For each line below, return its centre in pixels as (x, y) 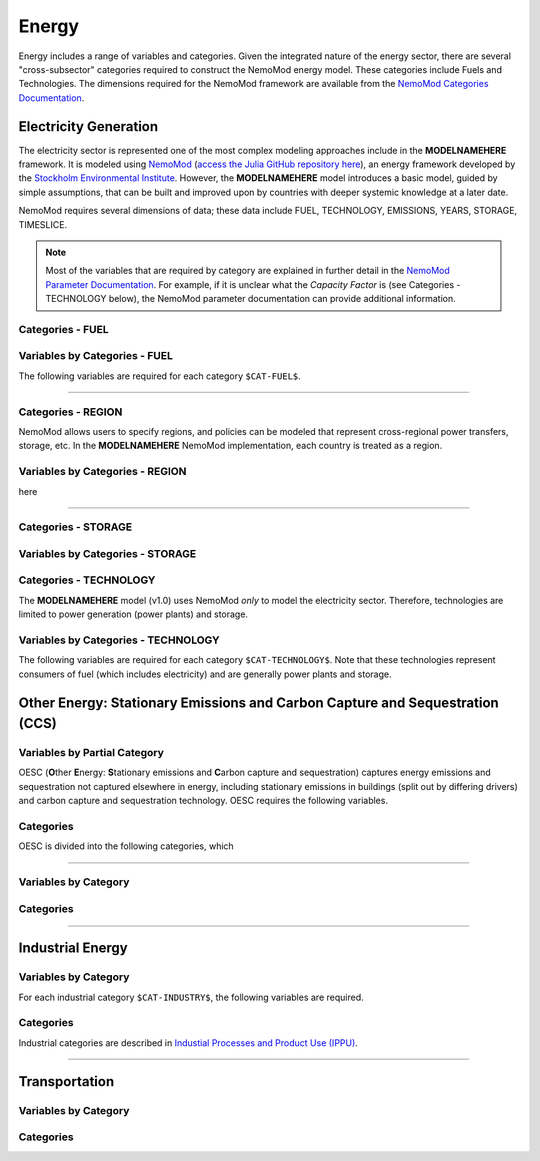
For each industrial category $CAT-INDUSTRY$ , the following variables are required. (191, 997)
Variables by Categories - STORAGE (107, 553)
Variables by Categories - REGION (102, 472)
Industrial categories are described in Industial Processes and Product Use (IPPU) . (188, 1042)
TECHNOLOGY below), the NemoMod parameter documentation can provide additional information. (250, 299)
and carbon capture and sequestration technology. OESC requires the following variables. (203, 801)
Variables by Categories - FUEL (96, 356)
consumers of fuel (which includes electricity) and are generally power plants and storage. (205, 674)
